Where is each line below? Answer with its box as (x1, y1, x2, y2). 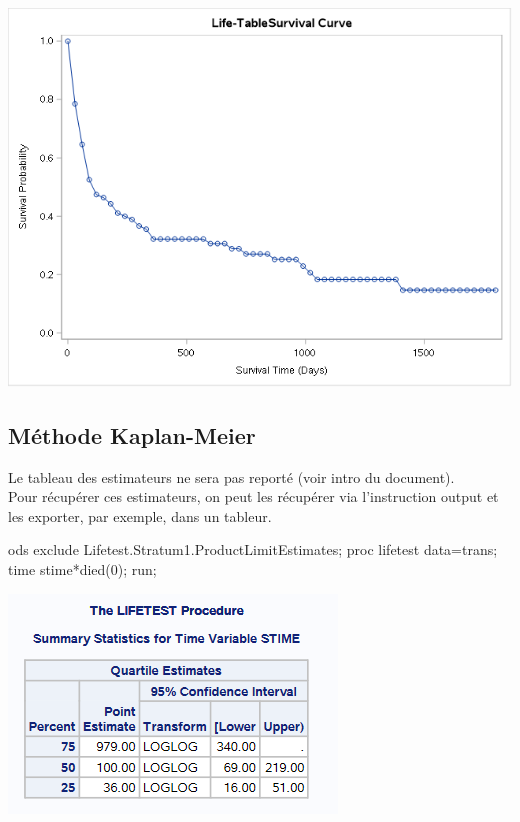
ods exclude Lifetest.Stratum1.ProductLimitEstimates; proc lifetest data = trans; (8, 539, 498, 560)
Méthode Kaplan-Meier (8, 419, 256, 450)
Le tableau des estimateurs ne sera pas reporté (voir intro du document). (8, 466, 455, 487)
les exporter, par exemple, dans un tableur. (8, 505, 272, 526)
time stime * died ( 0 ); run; (8, 558, 157, 579)
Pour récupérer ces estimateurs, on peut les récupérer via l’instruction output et (8, 486, 499, 507)
